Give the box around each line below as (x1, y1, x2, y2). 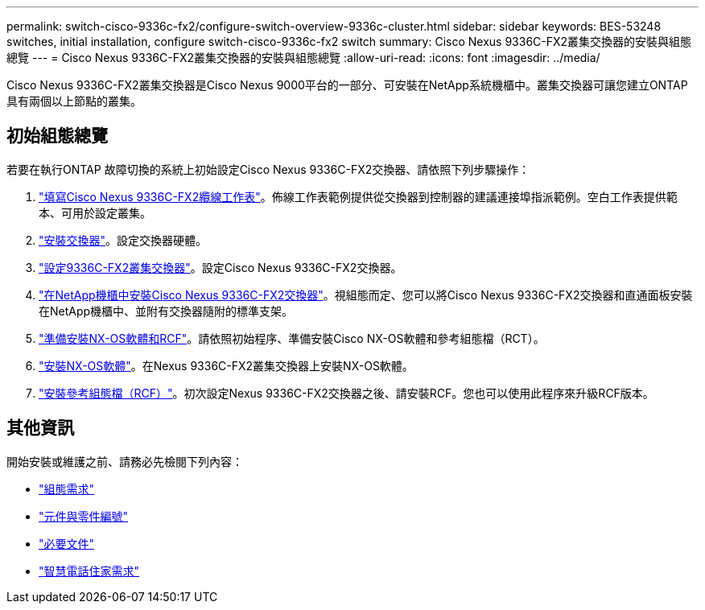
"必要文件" (39, 536, 95, 550)
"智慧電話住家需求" (39, 563, 140, 578)
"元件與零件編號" (39, 509, 129, 523)
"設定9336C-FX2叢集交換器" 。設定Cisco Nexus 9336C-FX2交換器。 (39, 260, 402, 274)
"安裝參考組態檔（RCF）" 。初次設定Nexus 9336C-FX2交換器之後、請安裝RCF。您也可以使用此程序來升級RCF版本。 (39, 385, 654, 400)
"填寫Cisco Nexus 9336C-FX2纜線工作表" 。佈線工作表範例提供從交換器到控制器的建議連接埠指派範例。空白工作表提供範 (39, 189, 678, 204)
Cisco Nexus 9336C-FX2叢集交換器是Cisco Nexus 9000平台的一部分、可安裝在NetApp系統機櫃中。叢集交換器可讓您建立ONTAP (6, 78, 688, 92)
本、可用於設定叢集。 (39, 205, 151, 220)
